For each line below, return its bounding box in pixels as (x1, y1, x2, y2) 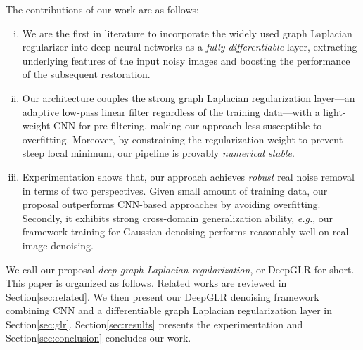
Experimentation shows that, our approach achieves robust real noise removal (22, 169, 355, 183)
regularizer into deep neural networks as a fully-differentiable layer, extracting (22, 39, 357, 54)
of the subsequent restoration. (22, 67, 151, 82)
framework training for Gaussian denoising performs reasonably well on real (22, 224, 349, 239)
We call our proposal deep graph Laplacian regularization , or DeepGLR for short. (6, 261, 355, 276)
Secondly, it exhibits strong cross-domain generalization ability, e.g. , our (22, 210, 333, 225)
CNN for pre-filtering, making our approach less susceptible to (53, 118, 322, 133)
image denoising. (22, 238, 94, 252)
